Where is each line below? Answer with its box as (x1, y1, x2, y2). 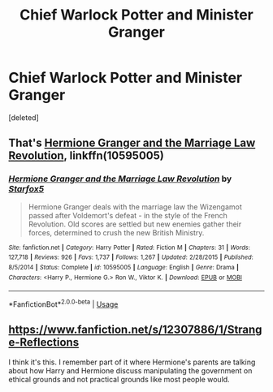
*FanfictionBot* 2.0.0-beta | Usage (8, 298, 119, 309)
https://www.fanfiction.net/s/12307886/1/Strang (8, 323, 262, 337)
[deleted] (8, 112, 39, 123)
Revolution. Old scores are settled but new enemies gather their (28, 219, 242, 229)
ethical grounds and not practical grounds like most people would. (8, 374, 230, 384)
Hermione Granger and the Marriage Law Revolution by (8, 173, 232, 184)
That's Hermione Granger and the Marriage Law (8, 136, 256, 150)
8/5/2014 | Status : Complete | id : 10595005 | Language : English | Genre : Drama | (8, 263, 240, 271)
